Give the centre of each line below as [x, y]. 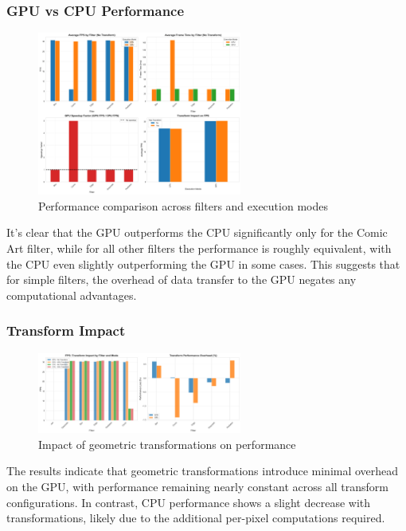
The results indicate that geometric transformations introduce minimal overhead [203, 471]
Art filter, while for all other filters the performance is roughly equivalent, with [199, 248]
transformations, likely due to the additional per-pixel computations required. [196, 518]
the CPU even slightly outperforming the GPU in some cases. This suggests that [203, 264]
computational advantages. [72, 295]
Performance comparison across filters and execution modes [183, 205]
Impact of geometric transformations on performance [167, 444]
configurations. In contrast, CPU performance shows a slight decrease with [189, 502]
